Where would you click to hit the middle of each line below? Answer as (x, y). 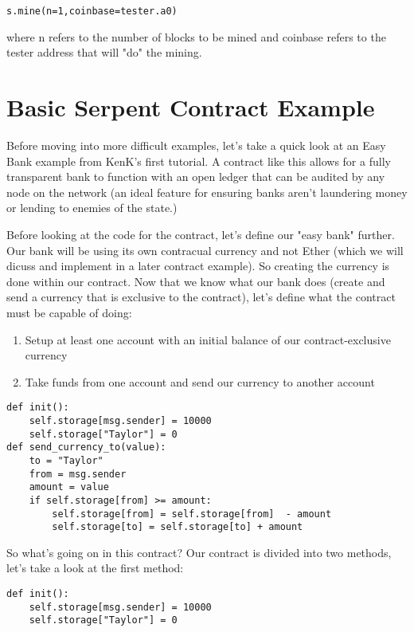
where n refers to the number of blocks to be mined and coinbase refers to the (196, 36)
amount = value (69, 487)
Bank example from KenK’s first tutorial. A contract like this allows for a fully (199, 161)
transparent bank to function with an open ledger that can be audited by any (196, 177)
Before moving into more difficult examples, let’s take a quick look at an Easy (196, 145)
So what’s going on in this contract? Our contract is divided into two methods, (199, 552)
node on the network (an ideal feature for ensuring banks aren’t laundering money (207, 192)
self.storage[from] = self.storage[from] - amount (192, 514)
